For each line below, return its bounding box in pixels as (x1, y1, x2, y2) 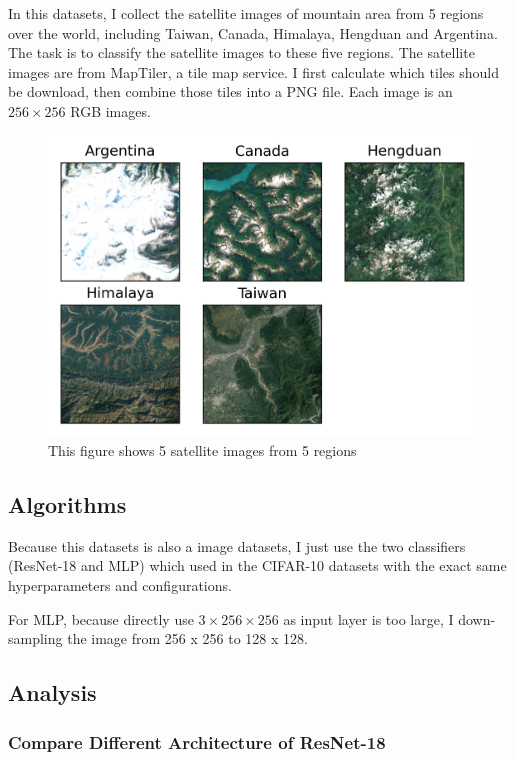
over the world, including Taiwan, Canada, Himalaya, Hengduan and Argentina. (8, 22, 498, 43)
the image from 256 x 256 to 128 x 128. (67, 628, 308, 649)
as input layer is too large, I (283, 608, 454, 629)
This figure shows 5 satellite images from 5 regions (48, 440, 357, 461)
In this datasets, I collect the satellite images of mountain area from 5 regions (8, 3, 484, 23)
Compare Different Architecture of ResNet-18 (8, 729, 386, 754)
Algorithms (8, 489, 127, 520)
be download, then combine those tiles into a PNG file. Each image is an (8, 81, 453, 102)
